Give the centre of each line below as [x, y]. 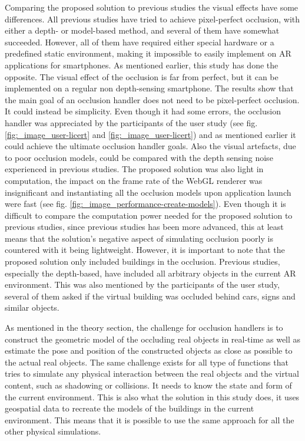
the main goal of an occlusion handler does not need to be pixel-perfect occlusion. [152, 99]
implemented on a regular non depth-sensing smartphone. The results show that [149, 88]
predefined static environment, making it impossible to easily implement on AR [148, 53]
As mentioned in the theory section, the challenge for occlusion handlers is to [144, 328]
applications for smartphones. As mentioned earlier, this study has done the [142, 65]
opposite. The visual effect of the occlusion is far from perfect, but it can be [142, 76]
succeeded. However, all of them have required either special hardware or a [140, 42]
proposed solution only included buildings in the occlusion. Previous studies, [142, 261]
